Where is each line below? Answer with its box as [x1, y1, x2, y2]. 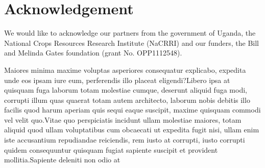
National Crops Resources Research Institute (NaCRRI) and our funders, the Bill [4, 37, 259, 48]
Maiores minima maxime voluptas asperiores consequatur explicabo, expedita [4, 64, 246, 75]
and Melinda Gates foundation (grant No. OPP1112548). [4, 47, 182, 58]
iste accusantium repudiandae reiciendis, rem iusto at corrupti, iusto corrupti [4, 134, 245, 145]
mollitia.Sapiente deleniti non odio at [4, 154, 121, 165]
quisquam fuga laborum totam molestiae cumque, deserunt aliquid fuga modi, [4, 85, 247, 95]
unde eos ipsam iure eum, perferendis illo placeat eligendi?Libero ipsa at [4, 74, 230, 85]
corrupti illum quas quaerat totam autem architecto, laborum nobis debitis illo [4, 94, 250, 105]
